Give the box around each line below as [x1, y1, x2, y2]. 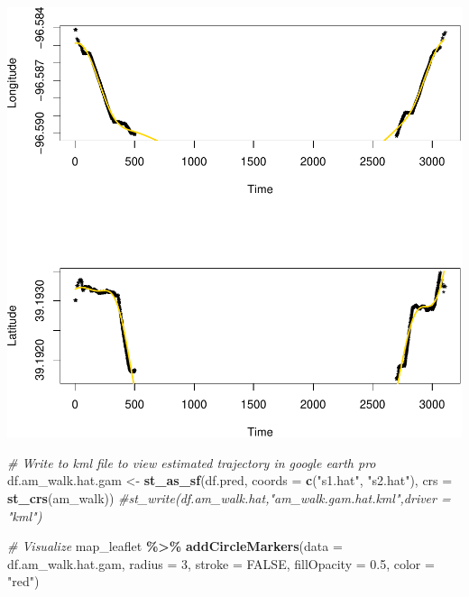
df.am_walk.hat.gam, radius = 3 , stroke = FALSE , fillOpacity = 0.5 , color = [7, 554, 435, 573]
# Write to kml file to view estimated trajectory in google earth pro [7, 453, 376, 472]
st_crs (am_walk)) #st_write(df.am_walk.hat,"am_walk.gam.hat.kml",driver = [7, 489, 451, 508]
